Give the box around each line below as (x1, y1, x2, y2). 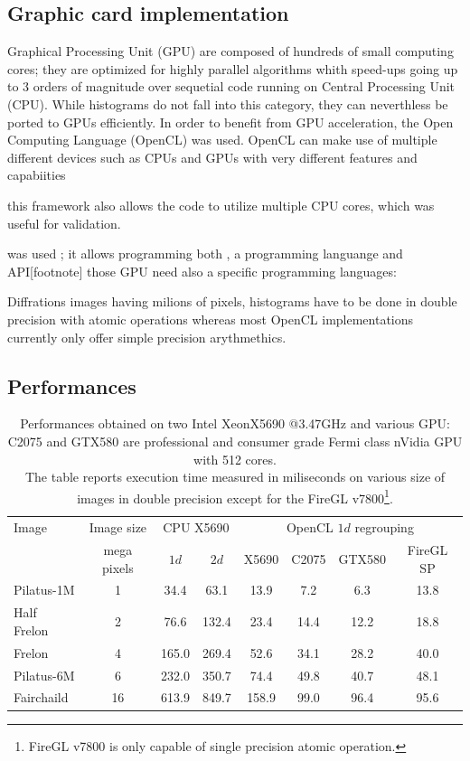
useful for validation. (7, 213, 121, 232)
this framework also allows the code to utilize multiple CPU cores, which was (7, 195, 435, 214)
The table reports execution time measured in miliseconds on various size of (24, 467, 446, 486)
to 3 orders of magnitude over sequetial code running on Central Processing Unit (7, 77, 456, 96)
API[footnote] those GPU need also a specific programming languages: (7, 261, 397, 280)
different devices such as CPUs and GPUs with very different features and (7, 147, 418, 166)
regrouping (354, 518, 414, 537)
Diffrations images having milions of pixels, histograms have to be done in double (7, 292, 457, 311)
